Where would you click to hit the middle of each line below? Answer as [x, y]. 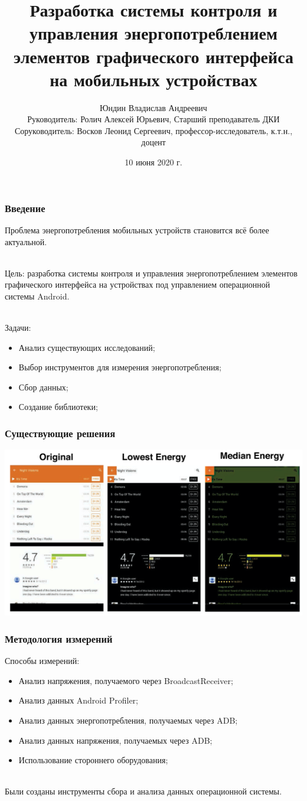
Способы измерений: [42, 661]
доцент [153, 142]
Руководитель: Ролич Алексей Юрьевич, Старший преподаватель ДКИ [153, 119]
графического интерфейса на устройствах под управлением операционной [138, 284]
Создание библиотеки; [58, 407]
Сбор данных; [43, 387]
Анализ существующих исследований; [87, 347]
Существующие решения [60, 433]
